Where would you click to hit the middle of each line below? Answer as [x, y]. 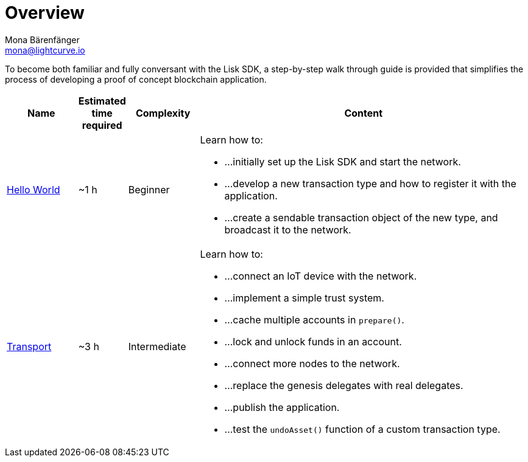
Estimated [102, 101]
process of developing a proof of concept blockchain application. [136, 79]
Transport [29, 346]
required [102, 125]
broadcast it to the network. [288, 229]
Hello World [33, 189]
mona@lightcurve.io [45, 50]
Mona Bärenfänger [42, 40]
